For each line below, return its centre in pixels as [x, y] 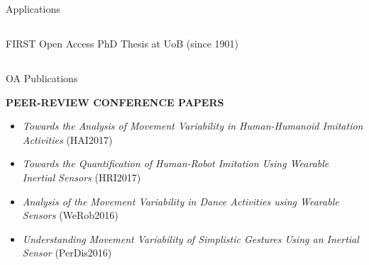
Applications [33, 9]
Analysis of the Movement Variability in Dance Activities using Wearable [181, 201]
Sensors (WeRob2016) [70, 215]
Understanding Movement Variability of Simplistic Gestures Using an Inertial [191, 238]
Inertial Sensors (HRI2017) [82, 177]
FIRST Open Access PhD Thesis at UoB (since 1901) [122, 43]
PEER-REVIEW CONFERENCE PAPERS [115, 102]
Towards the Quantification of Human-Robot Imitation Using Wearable [176, 163]
